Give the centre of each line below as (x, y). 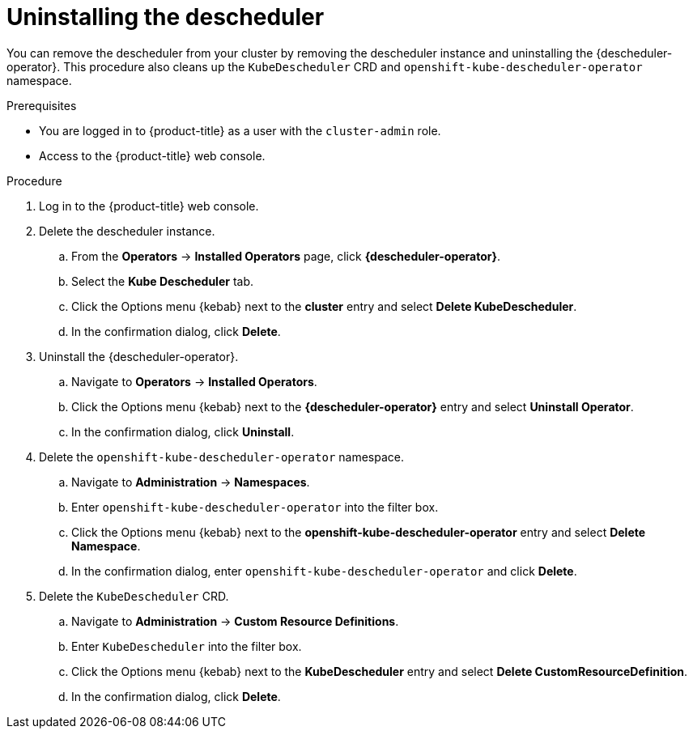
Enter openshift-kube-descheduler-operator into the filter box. (255, 507)
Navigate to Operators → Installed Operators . (194, 381)
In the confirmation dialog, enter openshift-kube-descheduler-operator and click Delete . (324, 571)
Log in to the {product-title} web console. (149, 206)
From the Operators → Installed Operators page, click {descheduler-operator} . (286, 256)
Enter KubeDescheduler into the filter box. (187, 646)
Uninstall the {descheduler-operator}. (139, 356)
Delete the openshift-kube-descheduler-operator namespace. (221, 457)
